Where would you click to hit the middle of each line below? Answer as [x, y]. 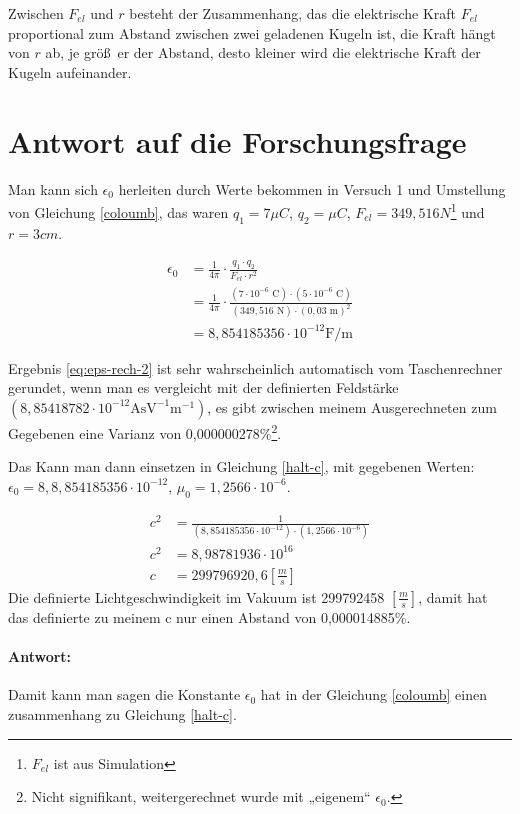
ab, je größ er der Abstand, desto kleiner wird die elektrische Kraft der [263, 52]
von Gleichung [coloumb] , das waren [118, 211]
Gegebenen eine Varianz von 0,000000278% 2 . [145, 431]
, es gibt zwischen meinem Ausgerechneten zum [352, 406]
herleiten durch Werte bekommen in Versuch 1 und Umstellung [312, 188]
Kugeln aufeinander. [70, 71]
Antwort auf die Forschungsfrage [237, 140]
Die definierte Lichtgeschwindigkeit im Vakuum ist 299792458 [196, 596]
